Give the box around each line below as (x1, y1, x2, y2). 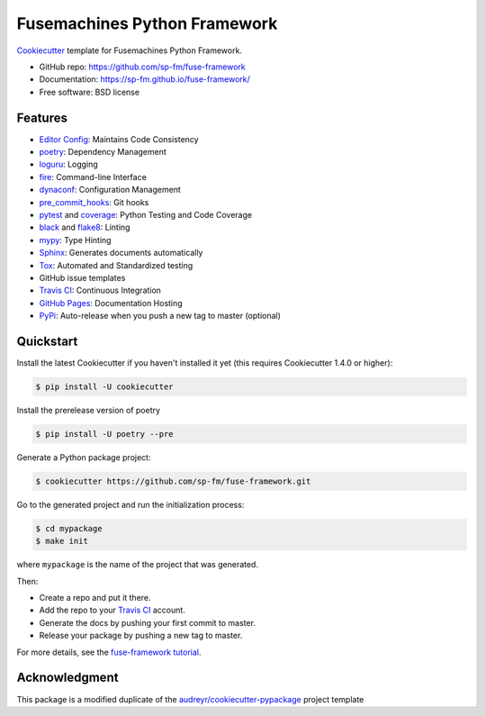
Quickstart (16, 333, 78, 349)
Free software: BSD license (39, 86, 139, 97)
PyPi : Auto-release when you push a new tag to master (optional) (39, 311, 281, 322)
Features (16, 110, 67, 125)
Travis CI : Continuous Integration (39, 285, 162, 296)
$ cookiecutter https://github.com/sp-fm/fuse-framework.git (35, 476, 311, 486)
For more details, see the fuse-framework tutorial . (16, 647, 202, 657)
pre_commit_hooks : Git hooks (39, 196, 149, 207)
